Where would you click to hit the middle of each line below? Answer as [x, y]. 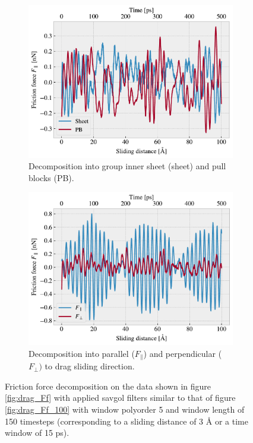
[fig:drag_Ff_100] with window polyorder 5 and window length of [125, 409]
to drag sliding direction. [90, 366]
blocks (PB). [51, 177]
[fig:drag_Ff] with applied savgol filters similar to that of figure [120, 398]
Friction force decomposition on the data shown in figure [108, 386]
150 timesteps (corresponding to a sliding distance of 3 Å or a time [126, 421]
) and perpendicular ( [183, 353]
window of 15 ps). [37, 433]
